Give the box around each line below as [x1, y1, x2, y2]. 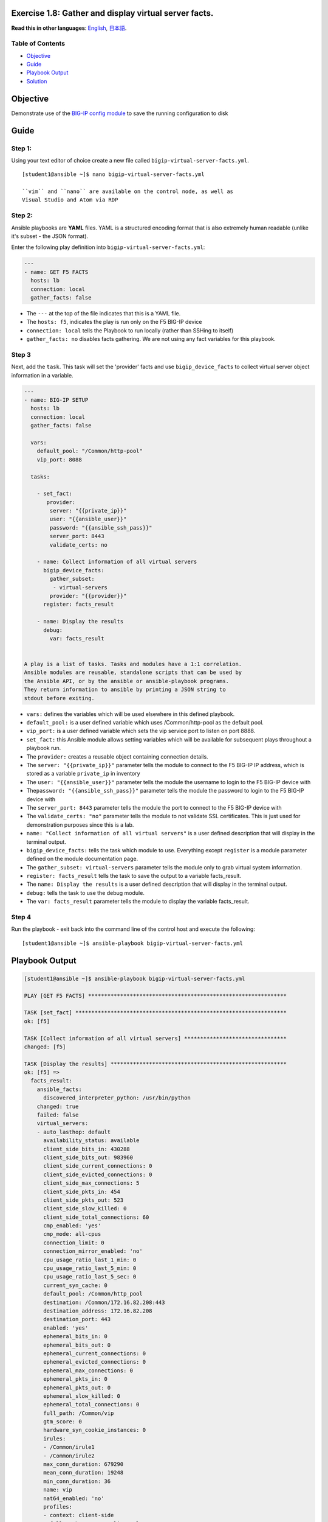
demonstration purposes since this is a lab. [26, 821, 134, 828]
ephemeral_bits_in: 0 [43, 1333, 108, 1340]
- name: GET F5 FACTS [24, 268, 89, 275]
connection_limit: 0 [43, 1239, 104, 1246]
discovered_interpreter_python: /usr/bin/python [43, 1095, 191, 1101]
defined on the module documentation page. [26, 855, 138, 863]
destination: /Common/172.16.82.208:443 [43, 1299, 165, 1306]
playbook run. [26, 745, 61, 752]
